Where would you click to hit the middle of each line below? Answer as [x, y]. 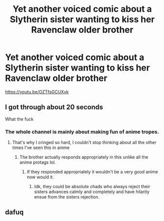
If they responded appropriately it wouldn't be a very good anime [92, 172]
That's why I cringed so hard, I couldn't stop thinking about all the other [84, 143]
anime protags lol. [38, 162]
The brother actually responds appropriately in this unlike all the [84, 157]
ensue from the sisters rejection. [67, 197]
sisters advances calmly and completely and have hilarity [92, 192]
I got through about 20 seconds [54, 107]
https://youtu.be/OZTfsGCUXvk [37, 92]
